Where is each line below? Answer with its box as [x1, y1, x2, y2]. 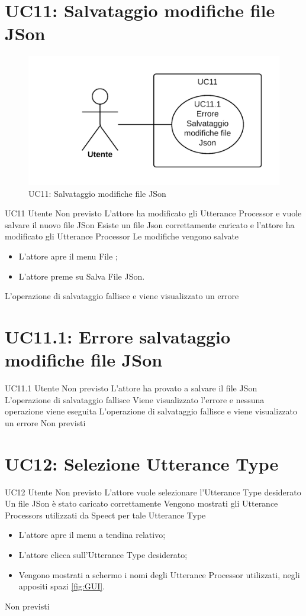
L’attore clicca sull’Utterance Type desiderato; [18, 549, 188, 561]
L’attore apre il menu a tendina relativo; [18, 529, 166, 541]
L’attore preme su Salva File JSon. [18, 270, 145, 282]
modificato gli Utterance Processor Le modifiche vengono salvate [5, 230, 239, 242]
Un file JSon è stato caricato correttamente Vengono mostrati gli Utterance [5, 497, 278, 510]
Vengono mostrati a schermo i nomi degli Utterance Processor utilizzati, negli [18, 568, 300, 581]
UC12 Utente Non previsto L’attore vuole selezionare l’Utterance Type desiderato [5, 485, 301, 498]
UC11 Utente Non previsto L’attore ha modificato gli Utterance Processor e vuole [5, 207, 302, 219]
